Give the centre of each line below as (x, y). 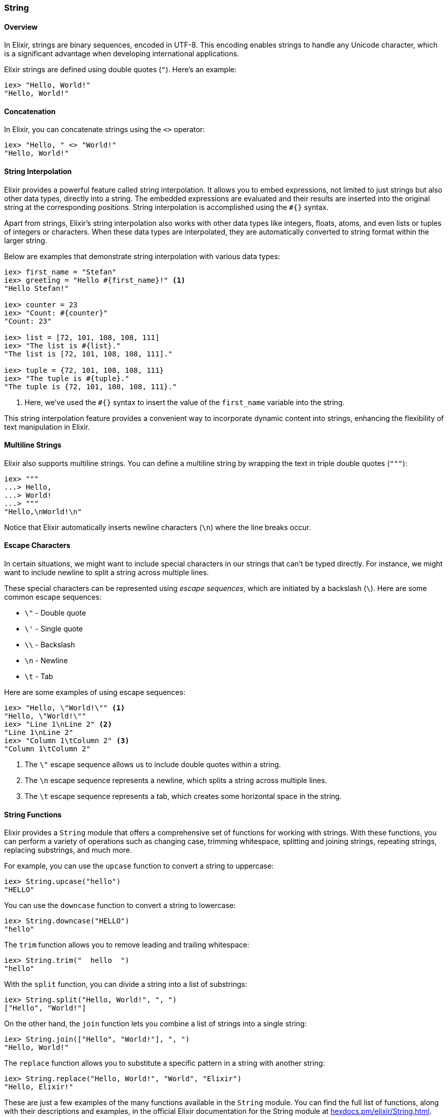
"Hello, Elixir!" (39, 1087)
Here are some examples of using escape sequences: (95, 692)
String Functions (33, 814)
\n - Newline (46, 661)
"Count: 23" (28, 321)
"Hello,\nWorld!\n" (43, 511)
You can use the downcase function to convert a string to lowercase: (120, 905)
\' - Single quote (54, 629)
